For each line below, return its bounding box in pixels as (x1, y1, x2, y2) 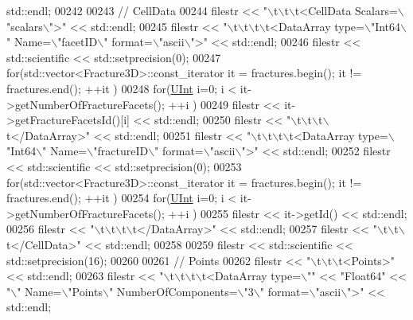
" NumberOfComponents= (108, 283, 238, 299)
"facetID (57, 33, 98, 50)
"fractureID (93, 142, 149, 159)
